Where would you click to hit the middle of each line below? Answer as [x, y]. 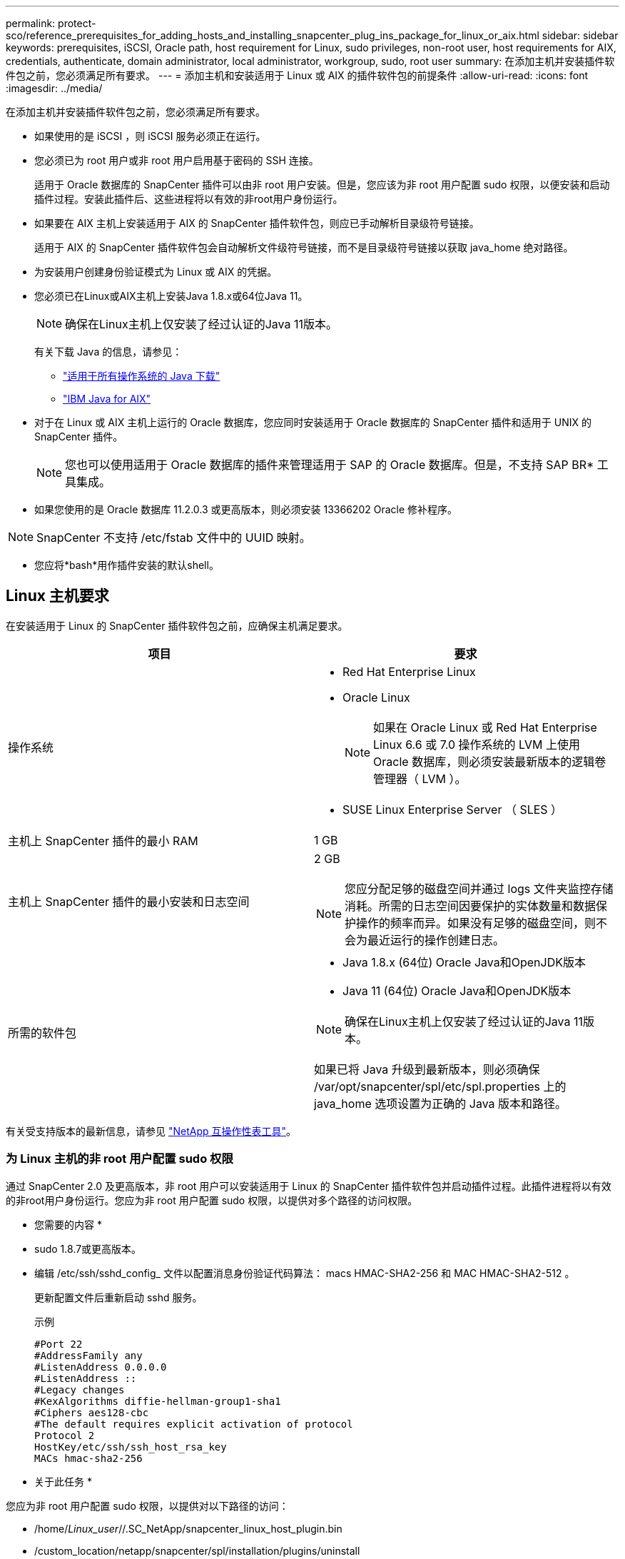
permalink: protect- [51, 23]
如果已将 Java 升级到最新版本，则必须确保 [427, 1069]
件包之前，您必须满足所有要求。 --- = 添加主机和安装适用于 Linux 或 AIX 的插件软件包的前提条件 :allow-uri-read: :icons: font [297, 75]
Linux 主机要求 [57, 596]
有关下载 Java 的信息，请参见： [108, 352]
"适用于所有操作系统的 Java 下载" [142, 376]
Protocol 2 [65, 1435]
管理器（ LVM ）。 [420, 778]
